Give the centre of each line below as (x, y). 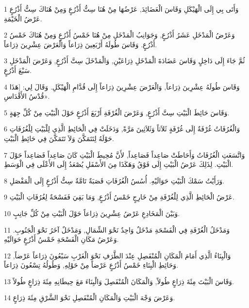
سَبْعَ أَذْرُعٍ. (18, 70)
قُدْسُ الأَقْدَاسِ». (27, 96)
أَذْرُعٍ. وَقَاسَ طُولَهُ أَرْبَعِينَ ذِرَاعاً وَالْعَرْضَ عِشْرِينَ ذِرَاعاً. (81, 44)
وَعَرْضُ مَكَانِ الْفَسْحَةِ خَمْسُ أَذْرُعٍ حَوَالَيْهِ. (61, 239)
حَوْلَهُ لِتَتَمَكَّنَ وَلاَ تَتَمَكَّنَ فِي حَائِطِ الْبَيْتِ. (59, 138)
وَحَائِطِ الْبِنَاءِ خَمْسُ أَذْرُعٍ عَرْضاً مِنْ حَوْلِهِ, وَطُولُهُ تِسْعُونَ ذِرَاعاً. (91, 265)
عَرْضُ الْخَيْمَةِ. (23, 18)
